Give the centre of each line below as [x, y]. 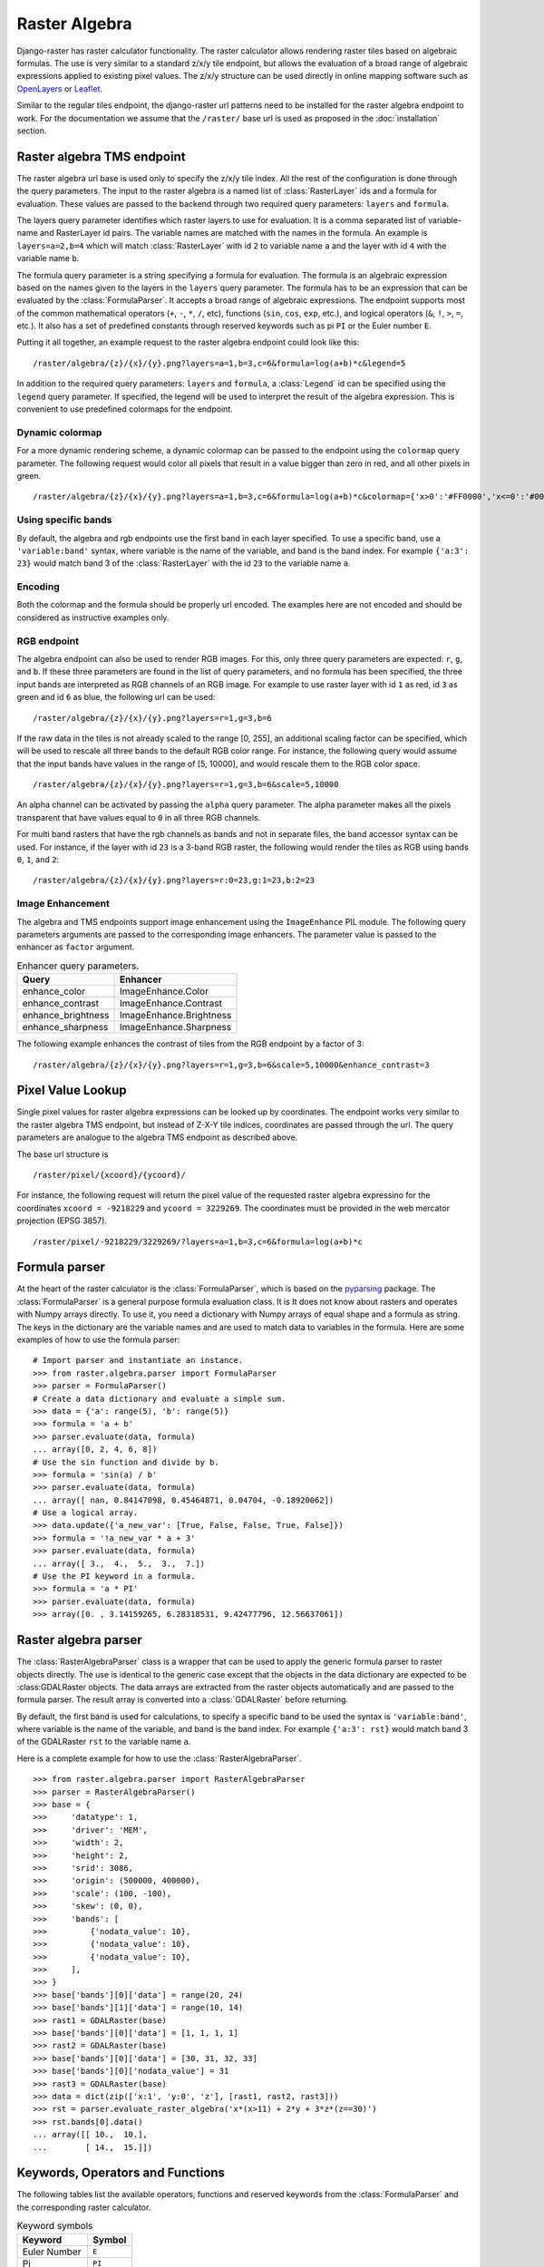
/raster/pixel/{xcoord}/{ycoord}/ [109, 1175]
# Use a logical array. [86, 1513]
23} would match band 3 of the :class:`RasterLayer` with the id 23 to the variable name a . [184, 563]
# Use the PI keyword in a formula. [114, 1576]
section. [32, 131]
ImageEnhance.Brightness [175, 1016]
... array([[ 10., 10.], [91, 2135]
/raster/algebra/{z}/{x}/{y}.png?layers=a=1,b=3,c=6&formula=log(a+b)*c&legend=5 [219, 363]
